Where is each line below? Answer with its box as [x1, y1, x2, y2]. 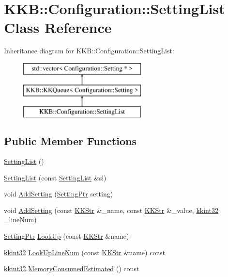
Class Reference [4, 17, 112, 37]
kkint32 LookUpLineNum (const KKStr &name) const [4, 247, 166, 257]
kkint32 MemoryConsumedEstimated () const [4, 263, 139, 274]
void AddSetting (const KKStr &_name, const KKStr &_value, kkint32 [4, 205, 218, 215]
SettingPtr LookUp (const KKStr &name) [4, 231, 129, 241]
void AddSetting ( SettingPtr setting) [4, 189, 113, 199]
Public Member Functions [4, 133, 137, 148]
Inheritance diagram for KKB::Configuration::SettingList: [4, 46, 174, 56]
